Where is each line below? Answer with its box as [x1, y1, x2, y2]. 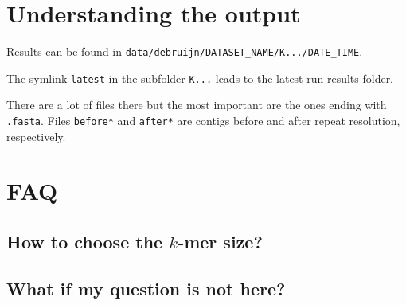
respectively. [6, 127, 66, 144]
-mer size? [178, 229, 263, 254]
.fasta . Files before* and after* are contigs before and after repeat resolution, [6, 112, 400, 129]
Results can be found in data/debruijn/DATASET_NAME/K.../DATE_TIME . [6, 43, 363, 60]
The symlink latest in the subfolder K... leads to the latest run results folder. [6, 69, 394, 86]
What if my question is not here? [6, 276, 286, 300]
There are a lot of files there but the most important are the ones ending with [6, 96, 387, 113]
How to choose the [6, 229, 163, 254]
